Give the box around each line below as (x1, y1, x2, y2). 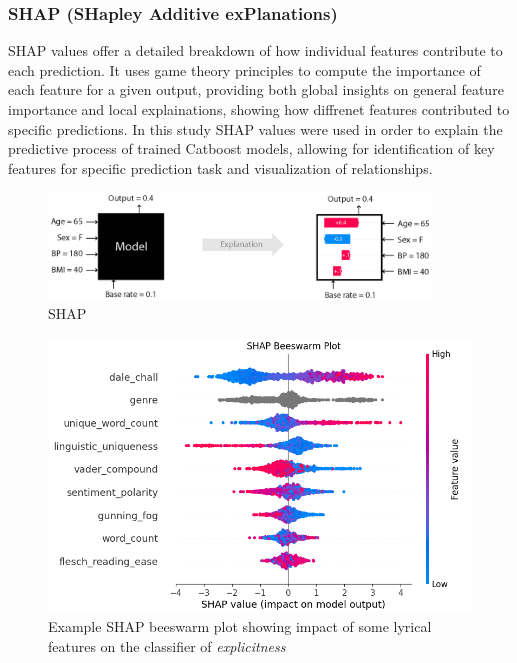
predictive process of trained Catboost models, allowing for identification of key (8, 138, 495, 159)
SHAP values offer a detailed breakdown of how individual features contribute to (8, 40, 503, 61)
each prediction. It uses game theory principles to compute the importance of (8, 59, 481, 80)
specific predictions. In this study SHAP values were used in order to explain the (8, 118, 503, 139)
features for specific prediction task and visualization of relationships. (8, 157, 433, 178)
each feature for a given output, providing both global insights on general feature (8, 79, 504, 100)
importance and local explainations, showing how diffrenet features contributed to (8, 99, 510, 119)
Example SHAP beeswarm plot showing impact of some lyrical (48, 615, 432, 636)
